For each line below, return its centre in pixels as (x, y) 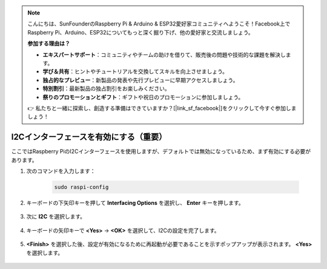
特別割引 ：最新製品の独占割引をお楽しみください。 (106, 88)
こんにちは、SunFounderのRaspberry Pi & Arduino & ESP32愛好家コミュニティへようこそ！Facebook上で (159, 24)
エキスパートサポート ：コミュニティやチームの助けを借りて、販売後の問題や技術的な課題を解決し (164, 55)
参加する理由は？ (49, 44)
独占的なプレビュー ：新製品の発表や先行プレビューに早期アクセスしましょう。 (140, 80)
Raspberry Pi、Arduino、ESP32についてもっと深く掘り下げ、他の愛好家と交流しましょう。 (140, 32)
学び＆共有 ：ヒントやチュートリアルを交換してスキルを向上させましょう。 (135, 71)
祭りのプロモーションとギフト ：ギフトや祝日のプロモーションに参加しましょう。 (143, 97)
